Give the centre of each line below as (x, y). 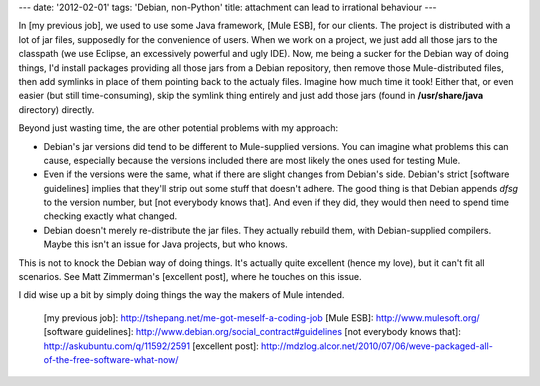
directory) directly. (56, 109)
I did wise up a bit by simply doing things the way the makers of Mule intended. (181, 295)
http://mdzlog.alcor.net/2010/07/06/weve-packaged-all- (377, 346)
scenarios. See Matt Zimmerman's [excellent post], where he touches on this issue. (190, 277)
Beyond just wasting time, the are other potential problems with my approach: (178, 128)
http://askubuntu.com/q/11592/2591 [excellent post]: (151, 346)
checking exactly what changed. (110, 216)
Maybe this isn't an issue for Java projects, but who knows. (166, 244)
